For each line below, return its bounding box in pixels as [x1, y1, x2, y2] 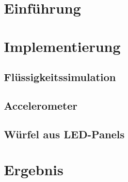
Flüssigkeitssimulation [4, 69, 116, 84]
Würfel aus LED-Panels [4, 126, 125, 141]
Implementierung [4, 36, 121, 56]
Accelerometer [4, 98, 78, 113]
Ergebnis [4, 160, 64, 180]
